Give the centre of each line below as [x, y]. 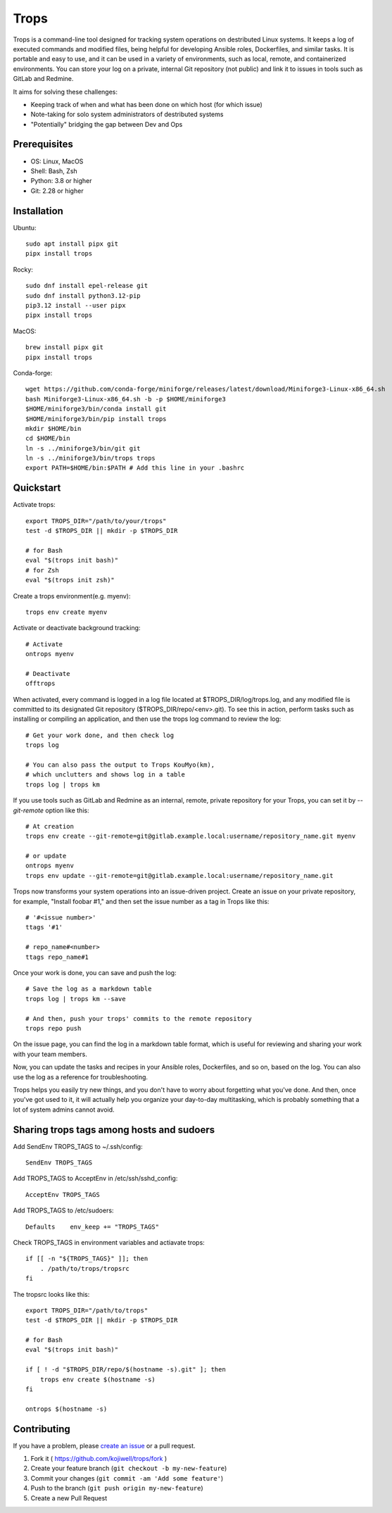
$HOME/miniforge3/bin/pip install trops [96, 419]
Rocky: [23, 269]
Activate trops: [34, 505]
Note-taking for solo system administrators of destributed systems [127, 114]
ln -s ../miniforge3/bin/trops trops [91, 458]
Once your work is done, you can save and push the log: [95, 973]
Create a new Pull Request [69, 1498]
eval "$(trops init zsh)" [70, 580]
